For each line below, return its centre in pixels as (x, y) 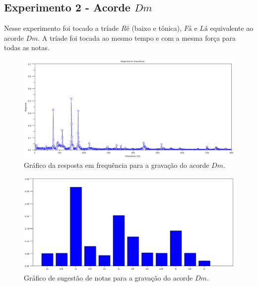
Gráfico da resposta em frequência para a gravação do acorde (117, 165)
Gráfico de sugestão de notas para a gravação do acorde (108, 277)
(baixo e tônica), (157, 28)
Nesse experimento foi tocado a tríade (62, 28)
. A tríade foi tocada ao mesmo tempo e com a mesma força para (137, 37)
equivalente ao (232, 28)
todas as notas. (27, 47)
